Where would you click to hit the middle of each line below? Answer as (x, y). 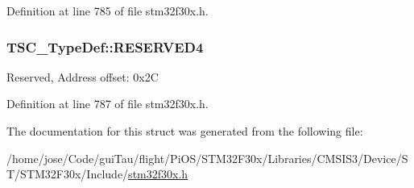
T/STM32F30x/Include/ (68, 174)
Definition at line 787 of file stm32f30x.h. (108, 104)
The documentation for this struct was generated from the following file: (185, 131)
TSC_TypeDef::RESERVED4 (105, 46)
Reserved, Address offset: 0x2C (83, 76)
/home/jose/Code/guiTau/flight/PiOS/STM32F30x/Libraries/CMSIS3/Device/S (207, 158)
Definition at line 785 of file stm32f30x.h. (108, 10)
